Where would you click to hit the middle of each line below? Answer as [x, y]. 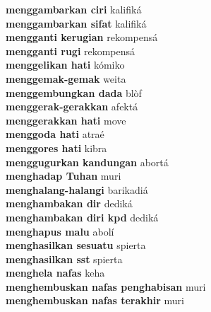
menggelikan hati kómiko [65, 65]
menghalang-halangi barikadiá [77, 189]
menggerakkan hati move [66, 120]
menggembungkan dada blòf [74, 92]
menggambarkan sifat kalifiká [76, 23]
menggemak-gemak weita [66, 78]
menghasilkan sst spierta [64, 259]
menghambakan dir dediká [69, 203]
